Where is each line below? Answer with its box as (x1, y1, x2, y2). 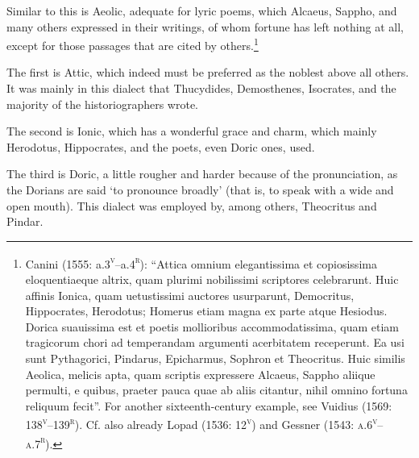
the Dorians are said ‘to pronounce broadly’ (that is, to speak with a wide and (6, 181, 394, 198)
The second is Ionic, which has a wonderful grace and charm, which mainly (6, 123, 377, 139)
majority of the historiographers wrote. (6, 95, 198, 112)
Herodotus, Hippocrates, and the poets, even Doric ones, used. (6, 138, 315, 155)
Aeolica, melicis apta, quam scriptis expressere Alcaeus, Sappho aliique (25, 365, 375, 382)
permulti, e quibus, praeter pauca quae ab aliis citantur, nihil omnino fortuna (25, 381, 408, 398)
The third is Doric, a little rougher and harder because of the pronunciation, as (6, 165, 398, 182)
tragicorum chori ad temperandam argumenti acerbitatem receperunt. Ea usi (25, 334, 404, 351)
